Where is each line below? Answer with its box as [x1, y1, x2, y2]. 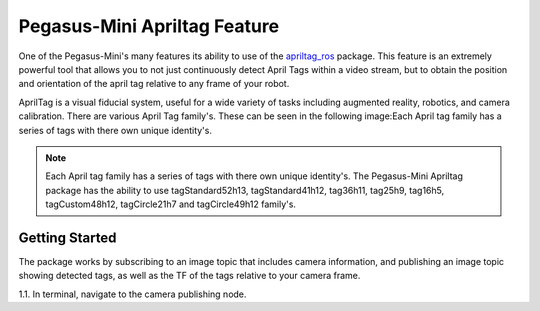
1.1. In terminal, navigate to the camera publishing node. [18, 288, 247, 300]
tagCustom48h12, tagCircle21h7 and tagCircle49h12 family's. [45, 198, 297, 210]
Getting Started [18, 229, 117, 246]
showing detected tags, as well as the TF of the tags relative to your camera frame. [18, 270, 361, 282]
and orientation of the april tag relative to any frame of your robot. [18, 78, 290, 90]
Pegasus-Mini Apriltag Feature [18, 15, 280, 37]
